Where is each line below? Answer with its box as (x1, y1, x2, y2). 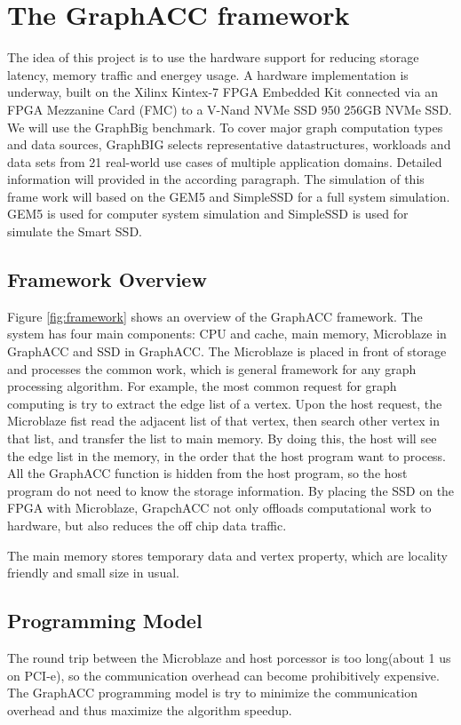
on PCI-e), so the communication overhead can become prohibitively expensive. (7, 665, 440, 684)
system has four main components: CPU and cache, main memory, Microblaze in (7, 324, 447, 343)
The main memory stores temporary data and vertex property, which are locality (7, 546, 448, 564)
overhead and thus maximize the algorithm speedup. (7, 700, 292, 719)
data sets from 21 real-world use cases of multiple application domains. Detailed (7, 152, 442, 171)
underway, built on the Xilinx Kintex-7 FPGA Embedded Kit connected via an (7, 83, 438, 101)
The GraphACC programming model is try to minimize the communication (7, 683, 417, 702)
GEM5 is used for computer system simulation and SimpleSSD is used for (7, 204, 409, 223)
